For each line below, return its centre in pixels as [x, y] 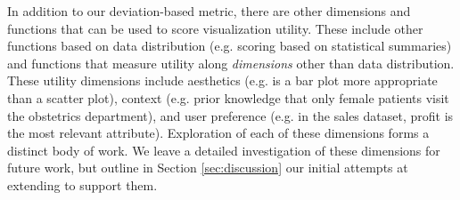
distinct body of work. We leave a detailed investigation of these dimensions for [224, 150]
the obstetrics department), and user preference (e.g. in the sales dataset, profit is [230, 115]
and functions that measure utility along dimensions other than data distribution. [231, 63]
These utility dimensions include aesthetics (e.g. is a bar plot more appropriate [222, 80]
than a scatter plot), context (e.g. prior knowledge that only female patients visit [228, 97]
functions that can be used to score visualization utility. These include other [215, 28]
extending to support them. [82, 184]
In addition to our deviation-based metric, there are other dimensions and [209, 11]
